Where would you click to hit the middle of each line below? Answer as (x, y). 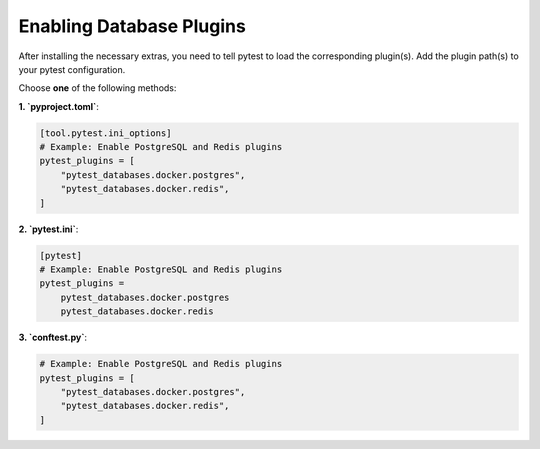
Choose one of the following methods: (97, 88)
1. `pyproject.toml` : (58, 106)
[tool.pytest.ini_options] (105, 133)
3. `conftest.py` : (53, 337)
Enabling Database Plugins (132, 26)
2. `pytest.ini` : (48, 229)
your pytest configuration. (72, 69)
